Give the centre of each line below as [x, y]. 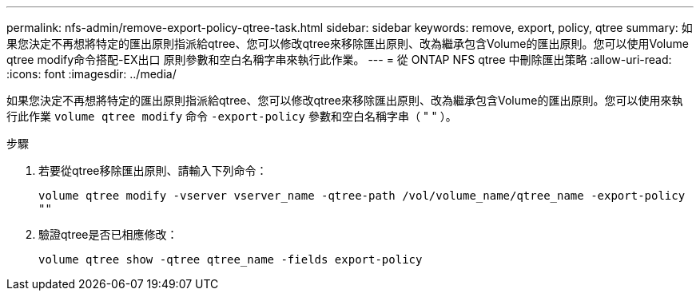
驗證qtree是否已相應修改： [108, 234]
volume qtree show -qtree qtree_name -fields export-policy [231, 259]
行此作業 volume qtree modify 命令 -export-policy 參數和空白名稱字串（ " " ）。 [232, 116]
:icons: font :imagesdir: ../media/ [91, 74]
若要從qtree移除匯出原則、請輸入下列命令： [153, 170]
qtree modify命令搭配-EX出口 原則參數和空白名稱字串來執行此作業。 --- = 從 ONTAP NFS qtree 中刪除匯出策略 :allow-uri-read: [339, 59]
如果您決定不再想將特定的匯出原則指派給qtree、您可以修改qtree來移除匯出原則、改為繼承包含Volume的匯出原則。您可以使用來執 [345, 100]
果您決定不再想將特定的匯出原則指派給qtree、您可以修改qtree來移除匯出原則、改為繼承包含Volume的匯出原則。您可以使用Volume [348, 44]
